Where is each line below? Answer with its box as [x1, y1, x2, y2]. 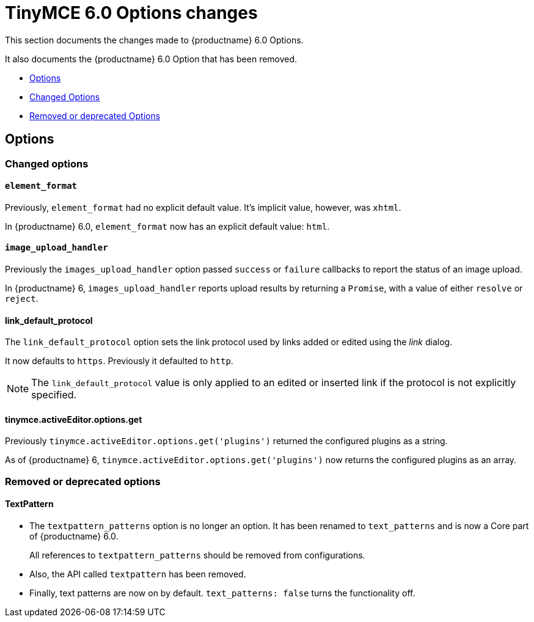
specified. [31, 389, 77, 401]
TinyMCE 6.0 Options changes [5, 2, 258, 23]
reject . [5, 293, 38, 304]
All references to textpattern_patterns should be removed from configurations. [29, 550, 365, 561]
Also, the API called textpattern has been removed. [29, 569, 246, 580]
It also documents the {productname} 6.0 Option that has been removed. [5, 53, 298, 64]
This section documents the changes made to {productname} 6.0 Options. [5, 34, 304, 45]
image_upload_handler [5, 243, 108, 253]
